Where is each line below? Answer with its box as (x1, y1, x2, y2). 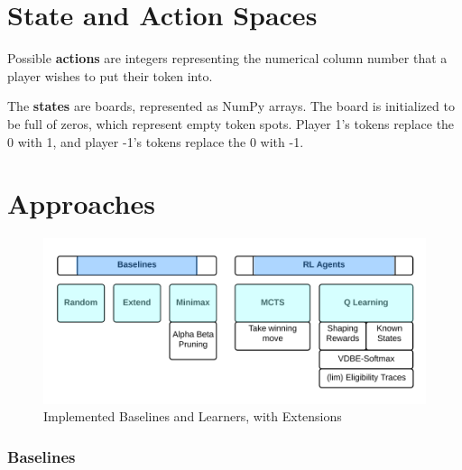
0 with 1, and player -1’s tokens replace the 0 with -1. (7, 132, 304, 151)
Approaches (7, 185, 155, 222)
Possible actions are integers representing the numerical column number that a (7, 49, 448, 68)
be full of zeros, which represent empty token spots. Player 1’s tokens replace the (7, 114, 455, 133)
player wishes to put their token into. (7, 66, 213, 85)
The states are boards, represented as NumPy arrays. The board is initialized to (7, 97, 455, 115)
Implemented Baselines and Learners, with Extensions (43, 407, 342, 426)
